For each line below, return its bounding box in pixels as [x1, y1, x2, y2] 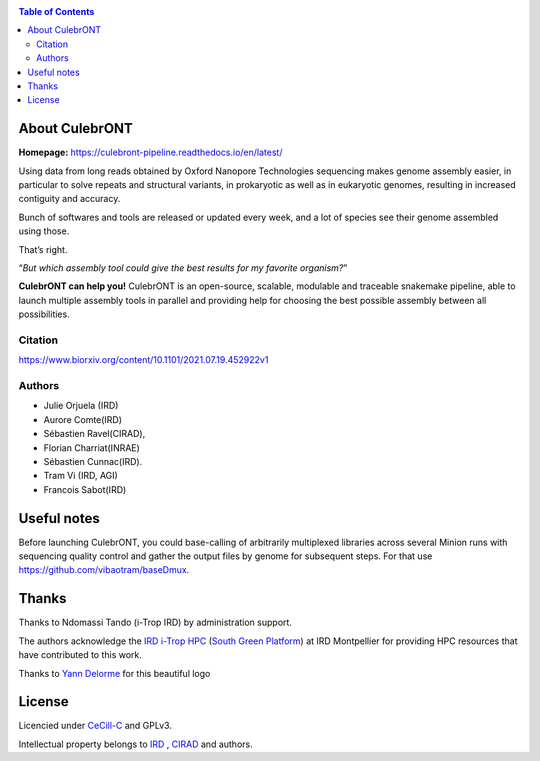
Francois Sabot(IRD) [43, 483, 127, 495]
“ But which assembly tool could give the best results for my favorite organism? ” [18, 261, 348, 274]
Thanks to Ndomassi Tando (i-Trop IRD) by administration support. [18, 616, 292, 629]
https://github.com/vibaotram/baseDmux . [18, 564, 190, 576]
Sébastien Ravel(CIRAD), [43, 428, 146, 440]
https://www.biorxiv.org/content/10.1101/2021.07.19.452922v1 [18, 354, 269, 366]
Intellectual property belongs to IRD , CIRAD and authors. [18, 738, 254, 750]
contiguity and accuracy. [18, 193, 121, 205]
